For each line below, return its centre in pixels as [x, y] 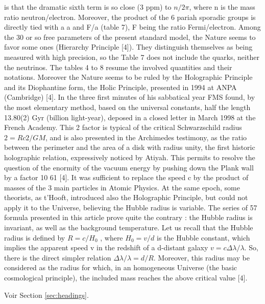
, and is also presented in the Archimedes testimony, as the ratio [146, 137]
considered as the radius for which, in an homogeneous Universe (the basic [121, 267]
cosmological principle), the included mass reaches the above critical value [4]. [126, 278]
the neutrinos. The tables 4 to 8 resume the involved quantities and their [118, 67]
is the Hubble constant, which [203, 237]
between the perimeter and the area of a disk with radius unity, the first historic [130, 147]
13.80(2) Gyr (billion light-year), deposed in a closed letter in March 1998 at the [130, 117]
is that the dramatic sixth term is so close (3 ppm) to [88, 7]
